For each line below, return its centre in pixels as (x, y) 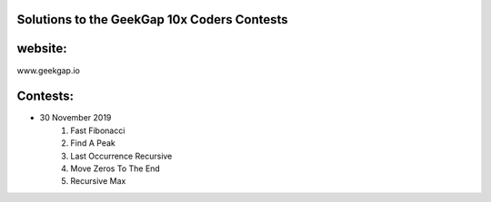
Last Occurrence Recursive (121, 156)
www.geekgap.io (49, 70)
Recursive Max (98, 181)
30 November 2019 (75, 118)
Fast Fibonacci (98, 130)
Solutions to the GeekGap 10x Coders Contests (152, 19)
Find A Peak (93, 143)
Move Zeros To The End (115, 168)
